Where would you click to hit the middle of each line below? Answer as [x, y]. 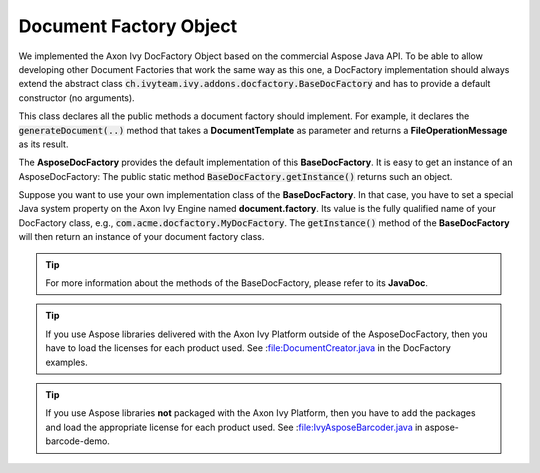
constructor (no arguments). [76, 97]
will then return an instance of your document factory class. [141, 237]
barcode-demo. [77, 441]
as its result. [43, 144]
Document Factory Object [128, 26]
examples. [67, 362]
